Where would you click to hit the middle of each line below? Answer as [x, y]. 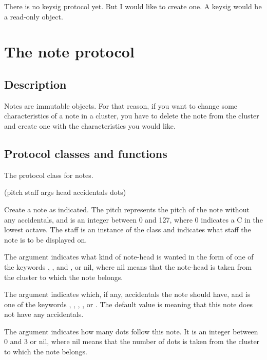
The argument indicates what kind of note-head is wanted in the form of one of [129, 257]
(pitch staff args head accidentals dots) [65, 192]
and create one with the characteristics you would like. [90, 125]
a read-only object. [34, 16]
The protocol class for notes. [49, 175]
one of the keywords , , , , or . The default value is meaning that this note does [129, 304]
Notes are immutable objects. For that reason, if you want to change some [121, 105]
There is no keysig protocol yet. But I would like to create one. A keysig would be [133, 6]
